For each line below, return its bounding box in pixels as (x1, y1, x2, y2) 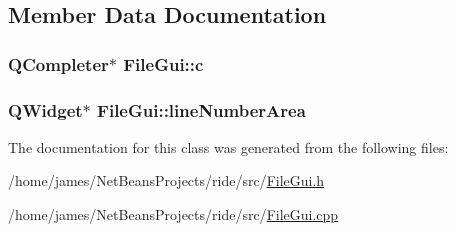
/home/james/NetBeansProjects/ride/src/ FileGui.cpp (8, 204, 339, 225)
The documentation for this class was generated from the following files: (8, 136, 449, 157)
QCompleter (8, 51, 109, 76)
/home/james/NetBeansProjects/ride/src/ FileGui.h (8, 170, 325, 191)
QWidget (8, 97, 83, 122)
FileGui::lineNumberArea (97, 97, 306, 122)
